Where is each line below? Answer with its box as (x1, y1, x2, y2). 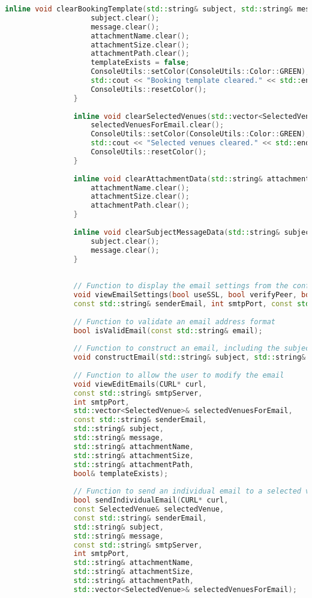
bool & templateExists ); (73, 469, 169, 478)
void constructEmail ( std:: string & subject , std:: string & (73, 353, 306, 362)
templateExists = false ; (91, 58, 190, 67)
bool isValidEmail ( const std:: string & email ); (73, 326, 263, 335)
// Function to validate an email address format (73, 317, 276, 326)
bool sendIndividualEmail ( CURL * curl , (73, 496, 229, 505)
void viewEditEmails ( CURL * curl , (73, 379, 207, 388)
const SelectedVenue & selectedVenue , (73, 505, 224, 513)
